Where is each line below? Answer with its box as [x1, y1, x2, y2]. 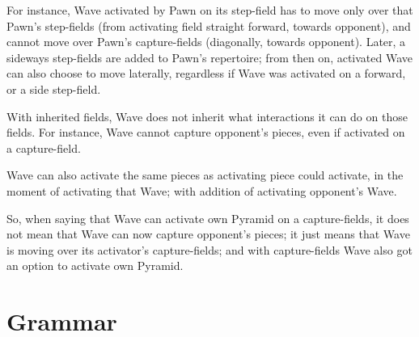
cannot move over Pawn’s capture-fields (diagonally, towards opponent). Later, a [6, 33, 406, 50]
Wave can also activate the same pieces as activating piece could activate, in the [6, 166, 404, 183]
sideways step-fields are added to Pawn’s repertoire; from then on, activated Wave [6, 48, 413, 65]
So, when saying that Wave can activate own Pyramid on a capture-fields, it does [6, 209, 409, 226]
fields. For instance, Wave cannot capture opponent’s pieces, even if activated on [6, 124, 405, 141]
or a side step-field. [6, 80, 101, 97]
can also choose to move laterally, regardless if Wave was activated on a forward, [6, 65, 406, 82]
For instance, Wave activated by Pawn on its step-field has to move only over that [6, 2, 413, 18]
